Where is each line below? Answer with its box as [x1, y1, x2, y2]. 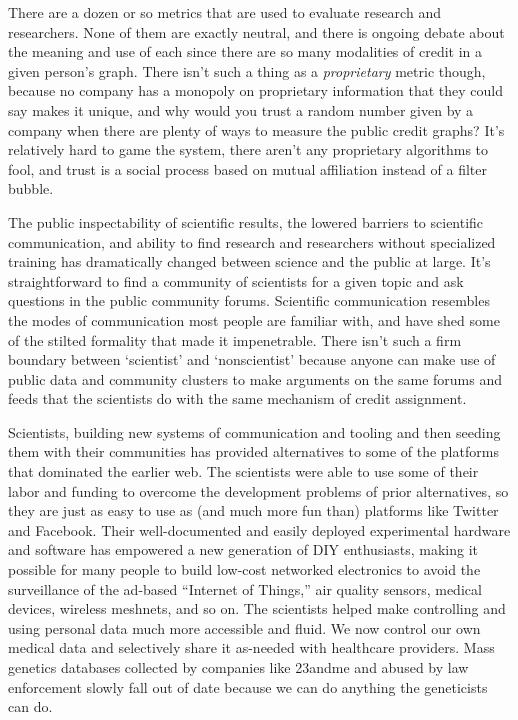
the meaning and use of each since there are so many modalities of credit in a [8, 41, 483, 62]
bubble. [8, 178, 54, 199]
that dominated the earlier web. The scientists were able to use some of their [8, 461, 479, 482]
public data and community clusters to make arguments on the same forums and [8, 368, 502, 389]
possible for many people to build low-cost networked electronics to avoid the [8, 559, 481, 580]
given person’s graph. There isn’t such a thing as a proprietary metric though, [8, 60, 486, 81]
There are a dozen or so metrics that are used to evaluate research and [8, 2, 441, 22]
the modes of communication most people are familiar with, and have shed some [8, 309, 500, 330]
